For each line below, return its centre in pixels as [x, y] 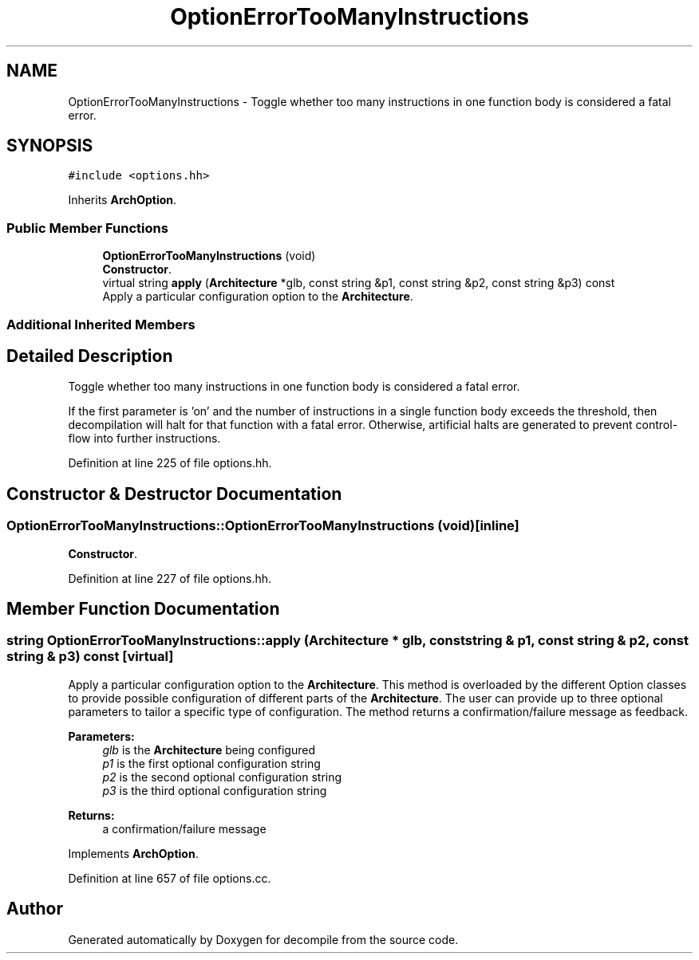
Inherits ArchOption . [122, 200]
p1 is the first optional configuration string [211, 763]
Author [35, 909]
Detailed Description [90, 356]
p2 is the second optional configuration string [222, 777]
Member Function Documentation [143, 609]
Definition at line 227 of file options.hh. [170, 578]
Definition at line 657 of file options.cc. [170, 878]
